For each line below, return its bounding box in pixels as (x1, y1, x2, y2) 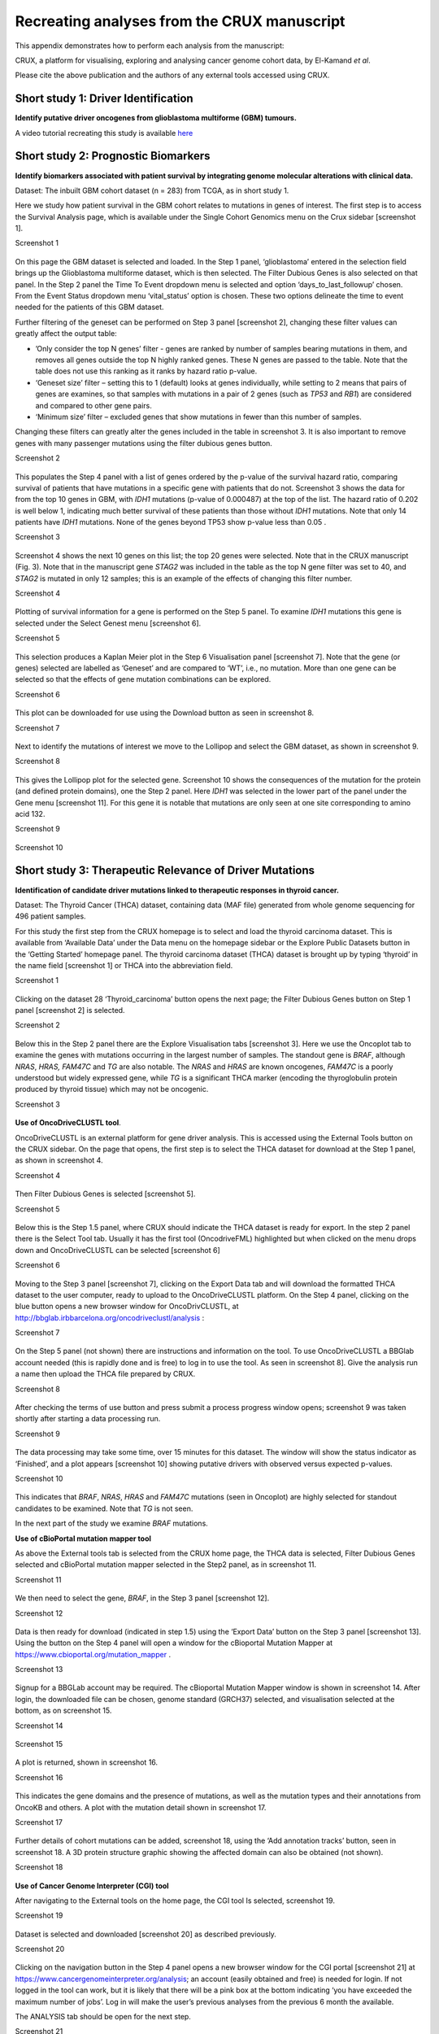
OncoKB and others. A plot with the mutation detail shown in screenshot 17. (15, 1802, 267, 1812)
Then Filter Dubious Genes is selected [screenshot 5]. (15, 1189, 196, 1199)
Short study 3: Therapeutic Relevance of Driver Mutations (15, 863, 315, 878)
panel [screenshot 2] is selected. (15, 1006, 125, 1015)
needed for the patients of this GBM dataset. (15, 302, 164, 312)
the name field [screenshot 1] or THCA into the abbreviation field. (15, 960, 233, 970)
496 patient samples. (15, 911, 86, 921)
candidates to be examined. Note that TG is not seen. (15, 1504, 193, 1513)
